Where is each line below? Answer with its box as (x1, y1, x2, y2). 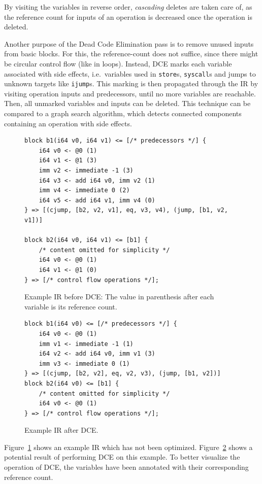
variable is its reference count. (24, 301, 117, 312)
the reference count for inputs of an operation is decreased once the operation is (4, 11, 252, 22)
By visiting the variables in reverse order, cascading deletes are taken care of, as (4, 2, 252, 12)
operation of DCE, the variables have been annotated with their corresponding (4, 462, 249, 472)
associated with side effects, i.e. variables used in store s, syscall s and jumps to (4, 68, 256, 79)
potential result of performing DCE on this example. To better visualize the (4, 452, 240, 462)
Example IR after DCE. (24, 425, 99, 435)
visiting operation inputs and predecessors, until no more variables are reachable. (4, 88, 256, 98)
